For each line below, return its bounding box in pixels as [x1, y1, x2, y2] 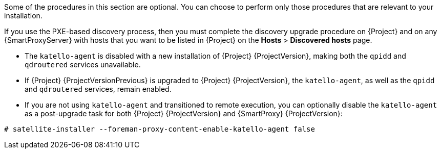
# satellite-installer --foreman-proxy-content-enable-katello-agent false [4, 125, 315, 133]
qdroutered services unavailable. [25, 60, 141, 69]
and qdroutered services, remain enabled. [25, 85, 172, 93]
